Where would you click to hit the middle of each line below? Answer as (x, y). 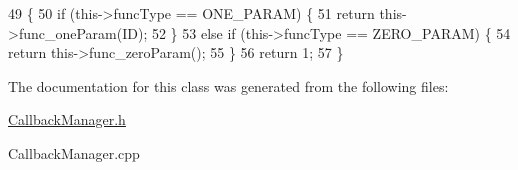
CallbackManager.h (67, 119)
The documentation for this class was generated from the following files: (228, 85)
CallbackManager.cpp (74, 152)
